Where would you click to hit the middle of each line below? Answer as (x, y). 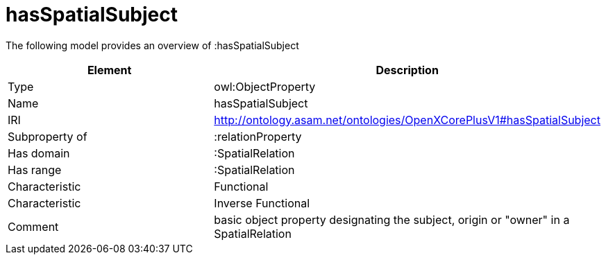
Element (109, 70)
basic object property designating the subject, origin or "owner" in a (392, 219)
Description (407, 70)
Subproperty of (48, 136)
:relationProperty (258, 136)
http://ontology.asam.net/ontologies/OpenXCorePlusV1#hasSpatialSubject (407, 120)
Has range (35, 170)
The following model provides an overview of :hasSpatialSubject (152, 45)
